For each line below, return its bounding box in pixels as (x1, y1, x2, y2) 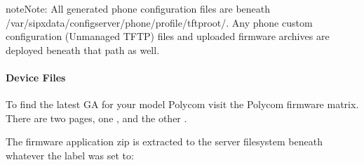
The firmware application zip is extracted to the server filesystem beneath (6, 134, 323, 149)
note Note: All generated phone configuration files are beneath (6, 1, 271, 15)
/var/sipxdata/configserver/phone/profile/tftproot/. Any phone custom (6, 15, 313, 29)
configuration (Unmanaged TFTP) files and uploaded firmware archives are (6, 29, 330, 44)
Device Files (6, 70, 66, 84)
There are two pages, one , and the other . (6, 110, 187, 125)
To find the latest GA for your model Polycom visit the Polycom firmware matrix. (6, 97, 359, 112)
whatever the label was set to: (6, 147, 134, 162)
